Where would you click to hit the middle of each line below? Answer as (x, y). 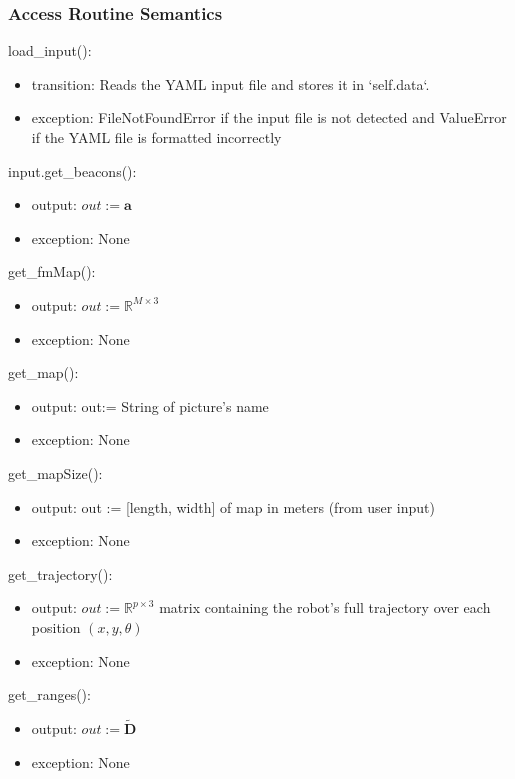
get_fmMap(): (52, 271)
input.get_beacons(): (72, 170)
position (56, 626)
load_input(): (50, 50)
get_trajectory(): (60, 573)
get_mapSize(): (55, 472)
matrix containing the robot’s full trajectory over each (325, 607)
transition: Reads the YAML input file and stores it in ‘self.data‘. (230, 83)
